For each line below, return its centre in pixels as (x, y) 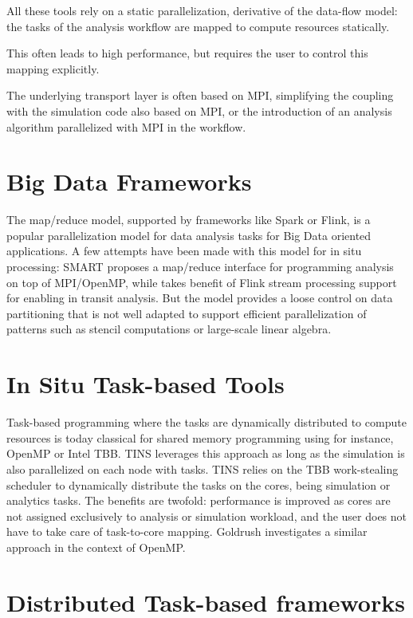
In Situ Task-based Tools (146, 384)
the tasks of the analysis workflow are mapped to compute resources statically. (198, 26)
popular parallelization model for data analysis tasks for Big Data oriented (189, 235)
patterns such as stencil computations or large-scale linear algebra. (169, 329)
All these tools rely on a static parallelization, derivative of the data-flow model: (202, 10)
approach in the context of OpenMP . (96, 547)
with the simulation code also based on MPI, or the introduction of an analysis (199, 110)
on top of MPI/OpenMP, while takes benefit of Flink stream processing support (202, 282)
